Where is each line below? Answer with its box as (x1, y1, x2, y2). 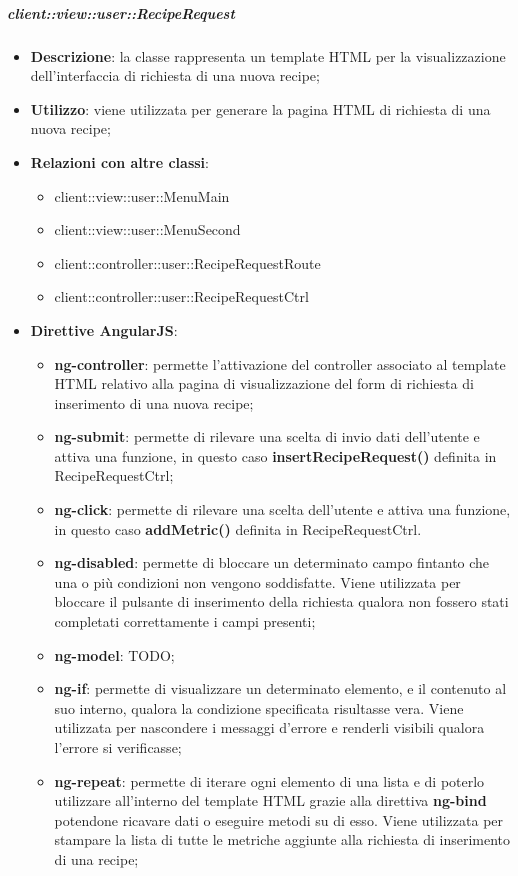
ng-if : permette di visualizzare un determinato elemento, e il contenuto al (54, 678, 507, 699)
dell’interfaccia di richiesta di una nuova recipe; (30, 65, 320, 86)
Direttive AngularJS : (30, 319, 178, 340)
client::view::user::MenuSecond (54, 219, 241, 240)
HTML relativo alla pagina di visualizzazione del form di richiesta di (54, 373, 474, 394)
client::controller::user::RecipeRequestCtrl (54, 286, 309, 307)
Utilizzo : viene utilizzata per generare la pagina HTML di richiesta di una (30, 98, 491, 119)
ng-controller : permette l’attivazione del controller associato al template (54, 353, 506, 374)
